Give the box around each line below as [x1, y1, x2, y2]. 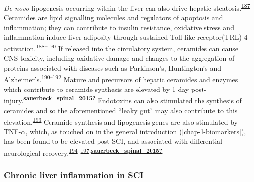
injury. [4, 95, 24, 105]
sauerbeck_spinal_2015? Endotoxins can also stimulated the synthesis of [23, 94, 242, 105]
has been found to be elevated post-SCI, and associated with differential [4, 136, 222, 146]
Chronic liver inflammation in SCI [4, 168, 144, 181]
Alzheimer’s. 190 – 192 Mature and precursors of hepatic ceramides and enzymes [4, 73, 238, 85]
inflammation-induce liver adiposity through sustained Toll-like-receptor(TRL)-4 [4, 32, 248, 42]
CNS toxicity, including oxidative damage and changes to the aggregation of [4, 53, 235, 63]
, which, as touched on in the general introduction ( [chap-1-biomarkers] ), [25, 126, 246, 136]
